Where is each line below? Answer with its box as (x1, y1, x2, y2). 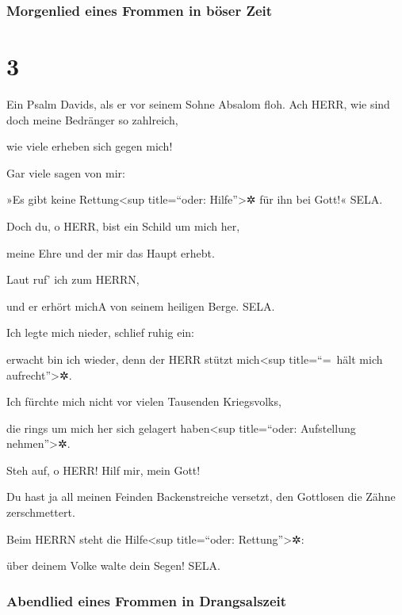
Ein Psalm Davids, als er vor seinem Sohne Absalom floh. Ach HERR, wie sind (6, 95, 390, 112)
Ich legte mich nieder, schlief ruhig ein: (6, 324, 194, 341)
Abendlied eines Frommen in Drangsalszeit (6, 590, 287, 610)
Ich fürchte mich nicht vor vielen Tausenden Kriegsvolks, (6, 393, 281, 410)
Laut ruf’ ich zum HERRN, (6, 271, 140, 288)
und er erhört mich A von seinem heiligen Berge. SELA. (6, 297, 275, 314)
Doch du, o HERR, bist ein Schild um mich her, (6, 217, 240, 234)
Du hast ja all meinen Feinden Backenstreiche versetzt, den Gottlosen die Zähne (6, 488, 396, 505)
